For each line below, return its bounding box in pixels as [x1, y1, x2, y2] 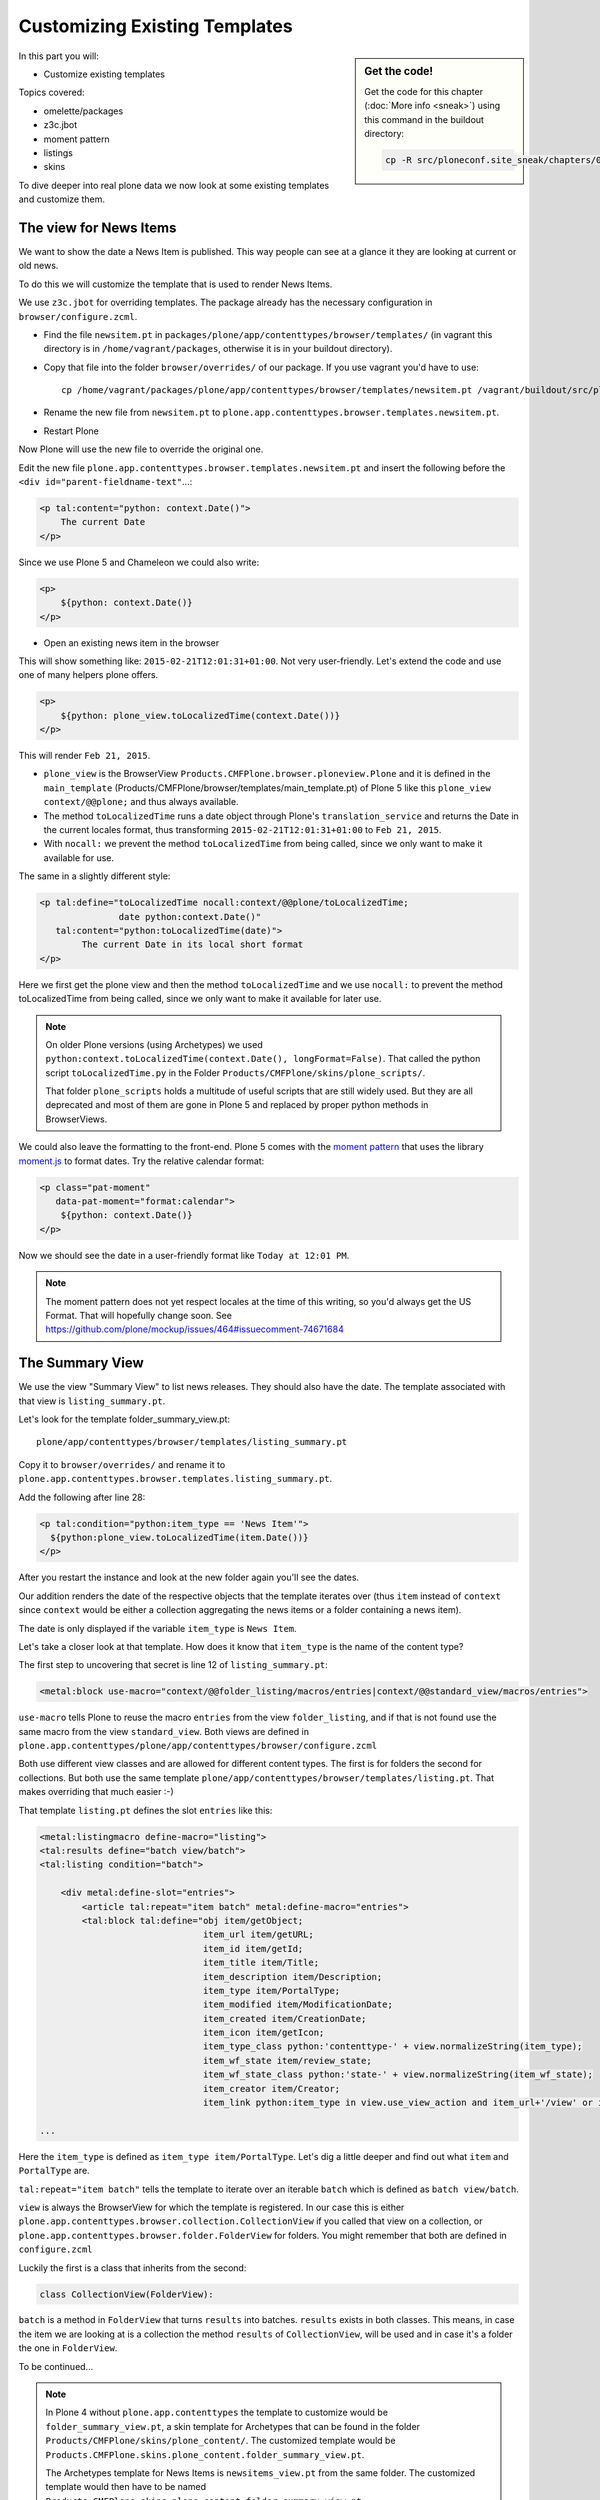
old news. [18, 260, 59, 272]
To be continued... [18, 2360, 94, 2372]
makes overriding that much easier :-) [18, 1786, 174, 1798]
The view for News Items [18, 219, 177, 236]
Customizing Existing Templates [18, 15, 294, 37]
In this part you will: [18, 50, 99, 62]
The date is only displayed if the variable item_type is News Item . [18, 1622, 297, 1634]
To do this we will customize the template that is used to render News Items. [18, 278, 333, 290]
